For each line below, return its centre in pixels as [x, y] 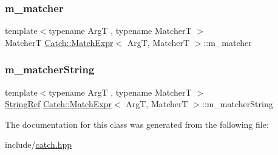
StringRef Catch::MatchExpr [58, 104]
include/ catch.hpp [39, 144]
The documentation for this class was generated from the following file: [137, 124]
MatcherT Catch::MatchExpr [59, 42]
